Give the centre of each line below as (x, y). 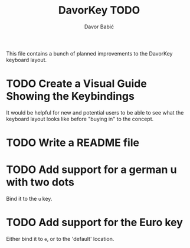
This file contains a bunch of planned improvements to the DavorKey (89, 53)
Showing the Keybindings (70, 97)
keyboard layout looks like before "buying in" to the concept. (80, 119)
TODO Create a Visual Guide (77, 84)
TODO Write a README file (73, 143)
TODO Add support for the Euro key (94, 223)
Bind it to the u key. (29, 199)
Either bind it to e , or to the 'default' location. (60, 239)
